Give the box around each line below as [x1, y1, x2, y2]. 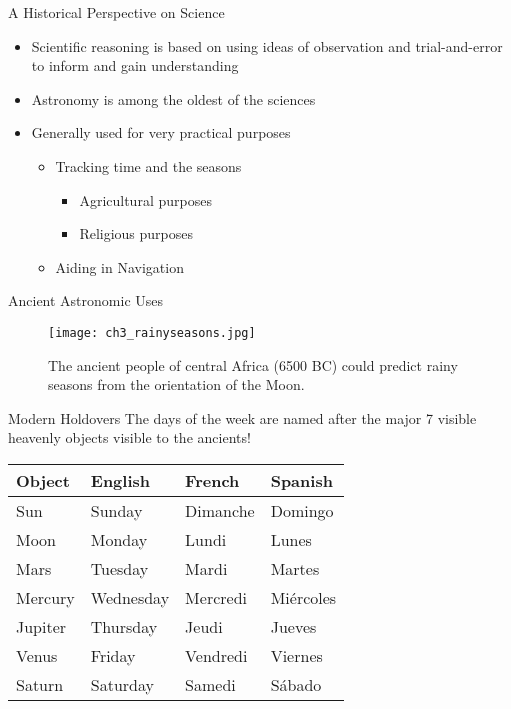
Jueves [270, 614, 317, 638]
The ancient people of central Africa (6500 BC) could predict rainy [48, 354, 458, 375]
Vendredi [185, 643, 248, 667]
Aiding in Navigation [55, 256, 184, 277]
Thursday [90, 614, 158, 638]
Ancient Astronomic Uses [8, 290, 164, 311]
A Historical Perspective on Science [8, 2, 225, 22]
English [90, 468, 150, 492]
